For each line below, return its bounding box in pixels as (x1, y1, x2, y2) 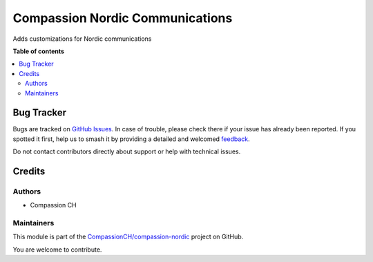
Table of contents (12, 47, 65, 55)
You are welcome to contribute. (12, 245, 102, 254)
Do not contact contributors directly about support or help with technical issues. (12, 147, 241, 156)
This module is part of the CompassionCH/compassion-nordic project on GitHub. (12, 232, 244, 241)
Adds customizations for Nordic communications (12, 35, 152, 43)
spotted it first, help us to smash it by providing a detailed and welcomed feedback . (12, 135, 250, 143)
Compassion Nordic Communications (12, 10, 233, 26)
